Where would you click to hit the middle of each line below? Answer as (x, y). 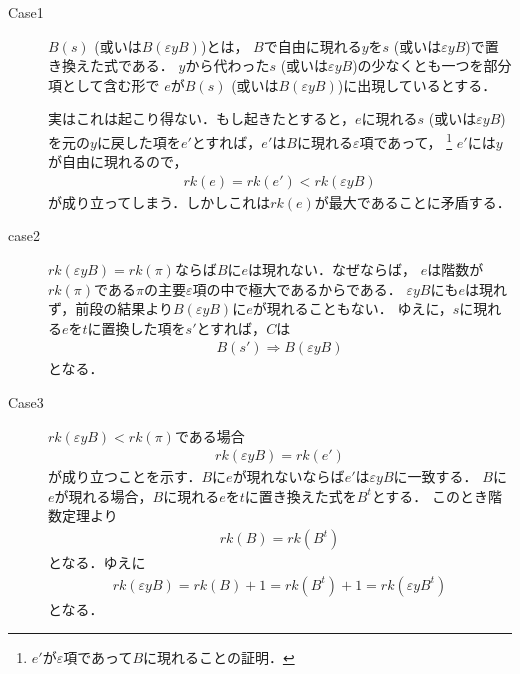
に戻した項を (138, 141)
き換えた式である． (111, 65)
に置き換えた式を (300, 495)
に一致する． (435, 476)
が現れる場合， (103, 495)
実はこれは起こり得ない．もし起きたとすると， (202, 118)
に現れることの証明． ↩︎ (219, 657)
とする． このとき (429, 495)
